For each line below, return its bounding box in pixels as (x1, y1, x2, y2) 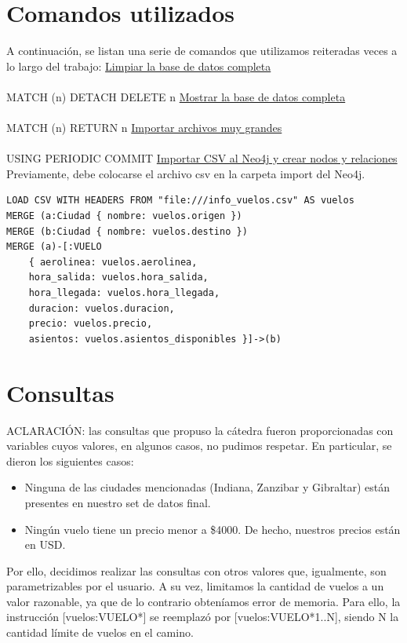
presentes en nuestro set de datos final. (24, 494, 211, 510)
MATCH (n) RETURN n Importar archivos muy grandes (6, 119, 282, 136)
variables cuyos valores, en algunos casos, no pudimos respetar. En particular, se (6, 437, 392, 454)
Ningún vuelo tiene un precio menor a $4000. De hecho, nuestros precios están (24, 521, 401, 537)
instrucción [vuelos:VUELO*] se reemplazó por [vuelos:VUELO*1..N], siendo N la (6, 608, 399, 625)
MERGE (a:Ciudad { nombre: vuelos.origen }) (6, 210, 242, 222)
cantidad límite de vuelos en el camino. (6, 624, 194, 641)
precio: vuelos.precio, (28, 318, 153, 330)
